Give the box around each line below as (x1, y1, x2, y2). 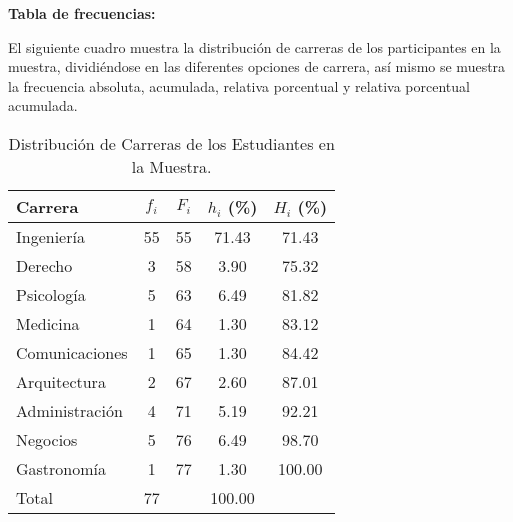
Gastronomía (16, 456, 107, 480)
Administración (16, 398, 123, 422)
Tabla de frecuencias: (8, 3, 156, 23)
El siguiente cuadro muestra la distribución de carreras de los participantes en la (8, 36, 501, 57)
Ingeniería (16, 224, 85, 248)
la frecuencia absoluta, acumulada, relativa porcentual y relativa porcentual (8, 75, 470, 96)
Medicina (16, 311, 80, 335)
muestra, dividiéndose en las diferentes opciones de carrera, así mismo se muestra (8, 56, 506, 77)
